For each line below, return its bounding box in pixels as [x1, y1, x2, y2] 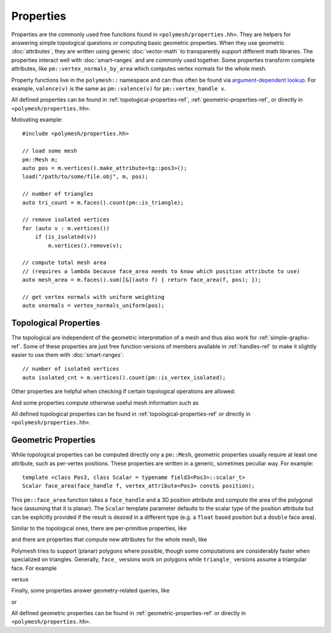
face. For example [11, 564, 58, 572]
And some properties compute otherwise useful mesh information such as [11, 399, 199, 406]
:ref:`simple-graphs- [258, 334, 310, 341]
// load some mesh [22, 147, 78, 155]
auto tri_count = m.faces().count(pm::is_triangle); [22, 199, 184, 206]
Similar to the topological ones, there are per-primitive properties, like [11, 524, 187, 532]
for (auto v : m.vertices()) [22, 225, 110, 231]
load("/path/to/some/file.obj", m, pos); [22, 173, 148, 181]
